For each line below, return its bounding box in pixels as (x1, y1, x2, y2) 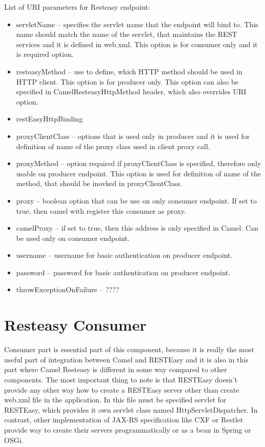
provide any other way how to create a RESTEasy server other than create (4, 384, 239, 395)
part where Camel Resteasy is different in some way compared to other (4, 364, 227, 375)
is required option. (16, 49, 74, 59)
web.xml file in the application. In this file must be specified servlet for (4, 394, 227, 405)
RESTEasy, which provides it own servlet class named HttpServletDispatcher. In (4, 404, 258, 415)
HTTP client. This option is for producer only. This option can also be (16, 76, 239, 87)
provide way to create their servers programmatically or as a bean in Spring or (4, 424, 251, 435)
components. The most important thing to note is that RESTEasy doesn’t (4, 374, 238, 384)
